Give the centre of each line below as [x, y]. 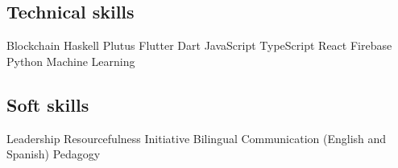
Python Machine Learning [71, 61]
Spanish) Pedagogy [54, 154]
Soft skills [48, 104]
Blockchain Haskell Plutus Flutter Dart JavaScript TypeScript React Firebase [199, 45]
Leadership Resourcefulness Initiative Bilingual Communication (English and [197, 138]
